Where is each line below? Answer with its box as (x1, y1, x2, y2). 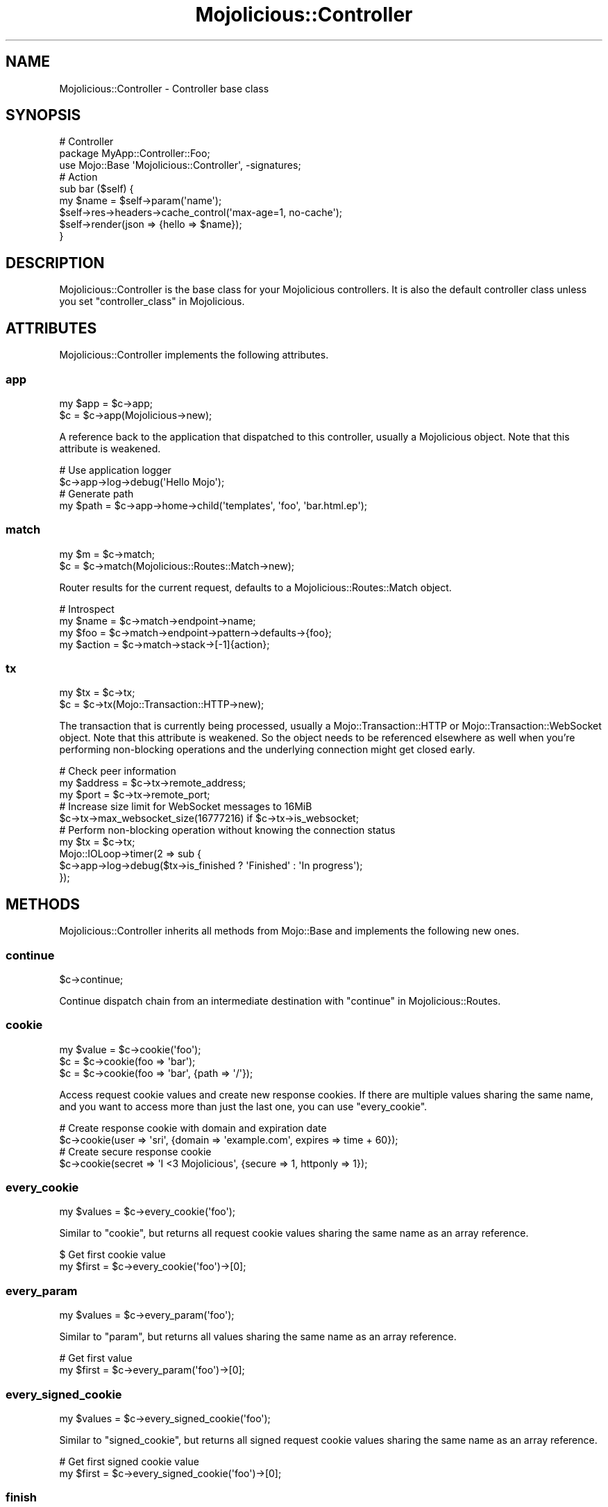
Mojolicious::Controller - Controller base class (59, 82, 269, 94)
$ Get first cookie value (59, 1249, 166, 1261)
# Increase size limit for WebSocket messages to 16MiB (59, 800, 312, 813)
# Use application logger (59, 463, 171, 476)
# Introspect (59, 602, 115, 615)
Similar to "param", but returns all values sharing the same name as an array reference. (59, 1331, 457, 1343)
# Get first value (59, 1352, 133, 1365)
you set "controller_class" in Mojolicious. (59, 295, 245, 308)
